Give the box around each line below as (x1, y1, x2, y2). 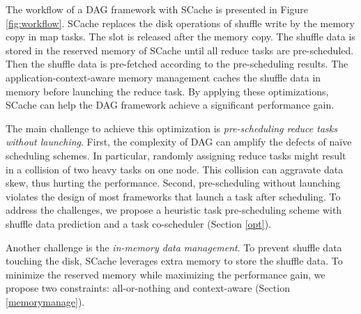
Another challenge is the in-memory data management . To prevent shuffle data (6, 240, 342, 254)
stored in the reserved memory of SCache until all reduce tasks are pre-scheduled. (6, 42, 354, 57)
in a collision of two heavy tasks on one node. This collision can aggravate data (6, 162, 344, 176)
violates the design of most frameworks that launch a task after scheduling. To (6, 189, 341, 203)
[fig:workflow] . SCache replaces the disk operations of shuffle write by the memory (6, 15, 355, 30)
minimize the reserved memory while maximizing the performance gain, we (6, 267, 325, 281)
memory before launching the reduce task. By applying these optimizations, (6, 84, 329, 98)
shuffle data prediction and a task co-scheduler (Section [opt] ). (6, 216, 272, 230)
